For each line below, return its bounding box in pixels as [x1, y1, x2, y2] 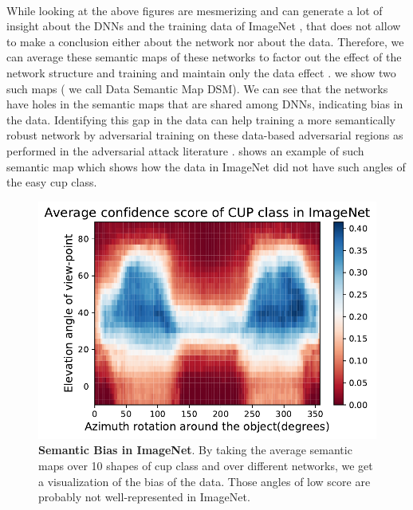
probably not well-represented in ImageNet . [38, 488, 250, 505]
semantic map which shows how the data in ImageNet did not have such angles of [6, 158, 406, 175]
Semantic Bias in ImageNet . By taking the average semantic [38, 441, 352, 458]
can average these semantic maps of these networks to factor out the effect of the [6, 49, 402, 65]
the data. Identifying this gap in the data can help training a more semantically [6, 111, 395, 127]
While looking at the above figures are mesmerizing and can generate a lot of [6, 2, 383, 18]
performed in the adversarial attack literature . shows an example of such [6, 142, 364, 159]
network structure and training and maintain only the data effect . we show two [6, 64, 396, 80]
